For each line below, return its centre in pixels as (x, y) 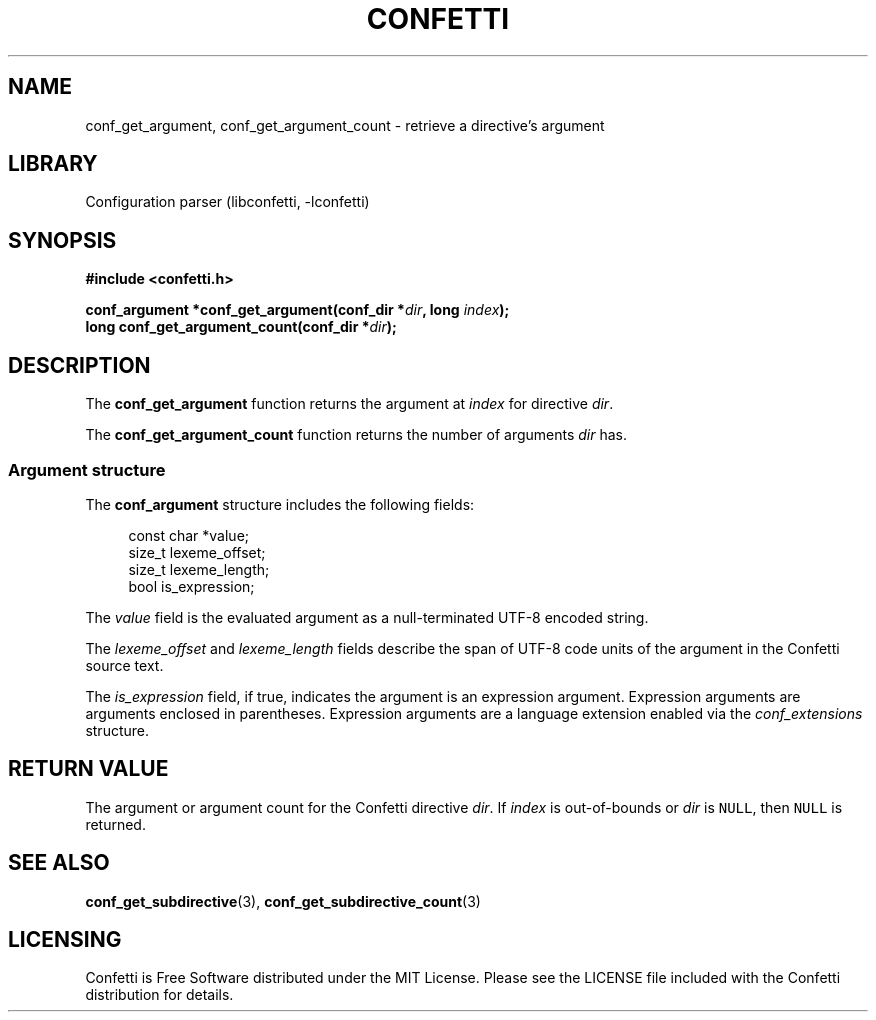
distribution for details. (159, 995)
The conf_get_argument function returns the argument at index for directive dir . (349, 404)
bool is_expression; (191, 586)
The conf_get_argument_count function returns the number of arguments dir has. (356, 435)
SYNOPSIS (62, 240)
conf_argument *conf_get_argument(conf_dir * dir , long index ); (297, 310)
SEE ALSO (59, 863)
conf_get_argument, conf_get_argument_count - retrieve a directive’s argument (345, 125)
